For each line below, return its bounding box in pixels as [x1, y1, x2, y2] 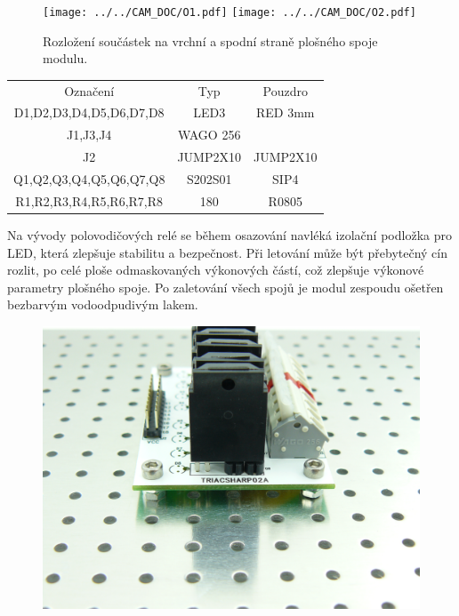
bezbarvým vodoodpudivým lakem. [7, 295, 198, 314]
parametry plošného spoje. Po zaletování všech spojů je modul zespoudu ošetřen [7, 277, 444, 296]
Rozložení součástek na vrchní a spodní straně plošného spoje [43, 31, 378, 50]
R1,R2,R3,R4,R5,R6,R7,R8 [15, 191, 164, 210]
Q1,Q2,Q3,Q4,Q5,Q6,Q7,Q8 [13, 169, 165, 188]
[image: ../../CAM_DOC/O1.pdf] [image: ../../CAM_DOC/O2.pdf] [43, 6, 416, 19]
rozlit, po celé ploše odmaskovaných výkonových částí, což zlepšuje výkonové [7, 260, 424, 279]
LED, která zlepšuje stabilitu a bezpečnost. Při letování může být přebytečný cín [7, 243, 448, 261]
